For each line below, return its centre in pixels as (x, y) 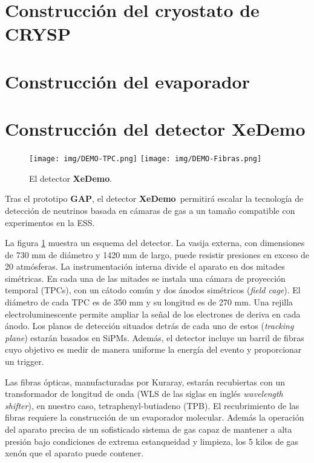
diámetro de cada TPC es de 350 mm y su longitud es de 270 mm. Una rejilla (149, 302)
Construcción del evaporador (127, 81)
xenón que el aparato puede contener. (74, 453)
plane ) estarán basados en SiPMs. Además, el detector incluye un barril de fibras (155, 337)
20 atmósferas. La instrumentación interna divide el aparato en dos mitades (145, 266)
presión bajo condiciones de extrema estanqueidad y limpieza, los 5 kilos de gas (152, 441)
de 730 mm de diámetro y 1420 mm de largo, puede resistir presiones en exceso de (157, 254)
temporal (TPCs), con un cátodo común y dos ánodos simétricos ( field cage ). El (153, 290)
